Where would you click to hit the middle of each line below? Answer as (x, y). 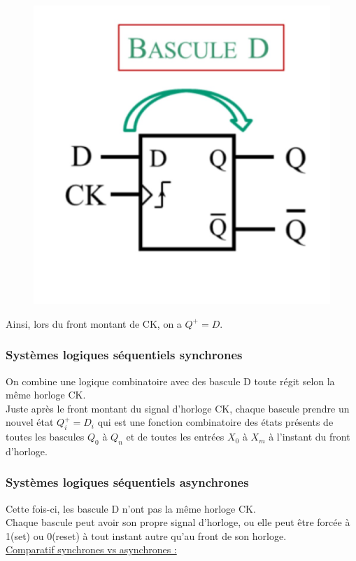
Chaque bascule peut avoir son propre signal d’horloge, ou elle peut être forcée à (178, 522)
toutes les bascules (45, 437)
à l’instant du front (309, 437)
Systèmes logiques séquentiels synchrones (124, 355)
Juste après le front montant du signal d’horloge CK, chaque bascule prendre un (178, 408)
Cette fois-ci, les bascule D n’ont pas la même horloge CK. (131, 508)
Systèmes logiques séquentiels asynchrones (127, 482)
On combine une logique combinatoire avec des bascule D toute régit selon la (170, 381)
